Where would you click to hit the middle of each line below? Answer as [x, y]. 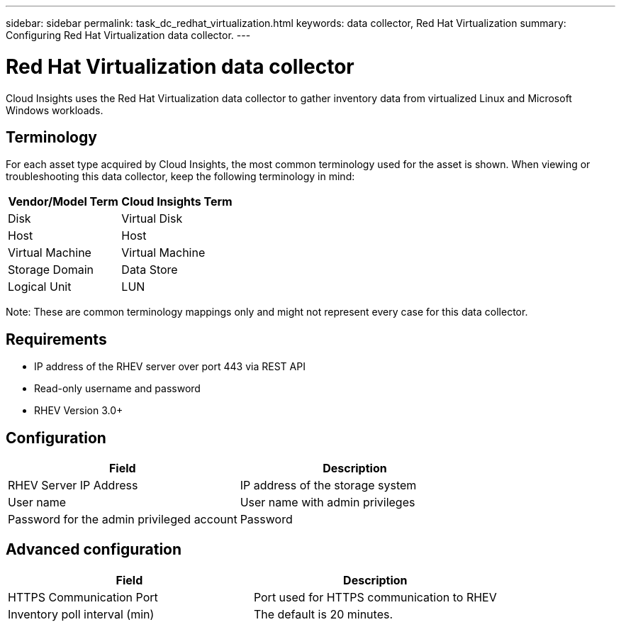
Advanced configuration [94, 550]
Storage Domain [51, 270]
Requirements [56, 339]
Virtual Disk [152, 219]
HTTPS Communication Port [83, 597]
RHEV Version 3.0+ [79, 411]
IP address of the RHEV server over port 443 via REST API [170, 367]
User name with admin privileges [328, 503]
